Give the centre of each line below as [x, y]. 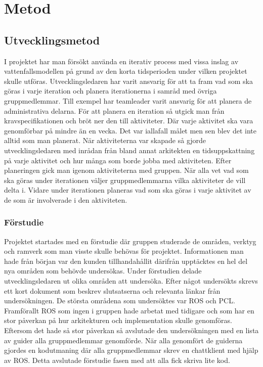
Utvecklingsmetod [52, 40]
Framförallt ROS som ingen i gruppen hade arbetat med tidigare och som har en [129, 310]
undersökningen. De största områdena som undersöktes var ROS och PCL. [120, 301]
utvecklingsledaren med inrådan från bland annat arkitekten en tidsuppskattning [129, 150]
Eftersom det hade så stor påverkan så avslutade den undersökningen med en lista [131, 330]
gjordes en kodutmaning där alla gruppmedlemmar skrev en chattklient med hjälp [131, 350]
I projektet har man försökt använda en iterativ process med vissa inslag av [121, 61]
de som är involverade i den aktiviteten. [66, 199]
